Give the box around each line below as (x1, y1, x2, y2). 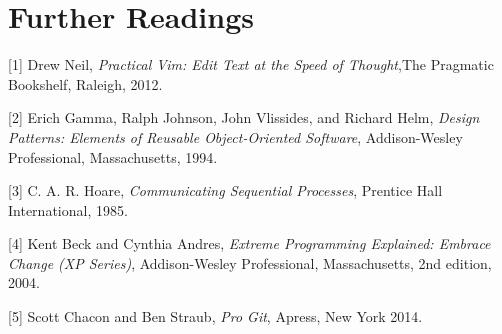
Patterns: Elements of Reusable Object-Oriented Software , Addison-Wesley (8, 126, 463, 147)
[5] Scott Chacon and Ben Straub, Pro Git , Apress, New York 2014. (8, 306, 423, 327)
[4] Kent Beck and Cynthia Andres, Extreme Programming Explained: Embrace (8, 233, 491, 254)
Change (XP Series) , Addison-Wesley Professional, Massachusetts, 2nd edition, (8, 252, 492, 273)
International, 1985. (8, 199, 128, 220)
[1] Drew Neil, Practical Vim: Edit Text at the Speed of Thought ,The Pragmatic (8, 54, 494, 75)
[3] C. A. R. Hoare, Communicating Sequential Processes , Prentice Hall (8, 180, 443, 201)
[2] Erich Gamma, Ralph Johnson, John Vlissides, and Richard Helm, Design (8, 107, 480, 128)
